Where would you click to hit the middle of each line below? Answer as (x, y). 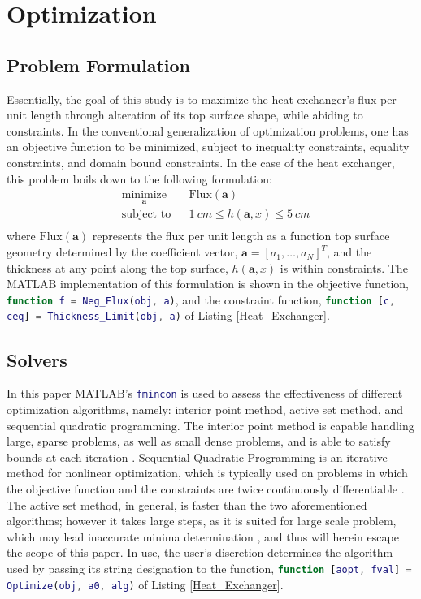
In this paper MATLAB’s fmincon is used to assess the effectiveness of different (205, 393)
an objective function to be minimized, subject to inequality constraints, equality (208, 147)
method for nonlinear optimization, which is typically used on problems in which (207, 473)
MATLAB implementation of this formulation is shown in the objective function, (208, 284)
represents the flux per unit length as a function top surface (241, 236)
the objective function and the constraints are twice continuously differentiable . (206, 488)
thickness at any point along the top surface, (117, 267)
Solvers (37, 359)
